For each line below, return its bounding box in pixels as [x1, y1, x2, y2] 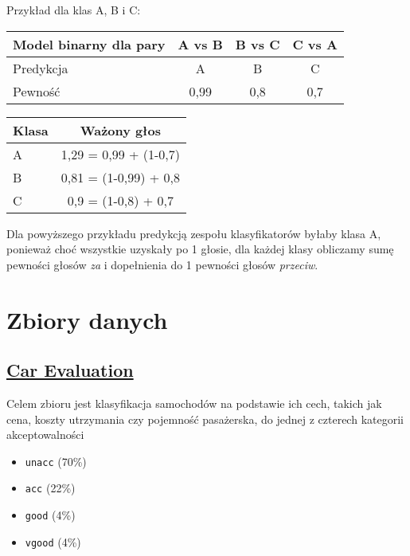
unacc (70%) [25, 452, 87, 469]
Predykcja [13, 58, 68, 77]
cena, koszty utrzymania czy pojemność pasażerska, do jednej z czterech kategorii [6, 410, 404, 427]
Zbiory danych [6, 303, 168, 335]
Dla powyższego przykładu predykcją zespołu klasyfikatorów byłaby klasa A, [6, 225, 381, 241]
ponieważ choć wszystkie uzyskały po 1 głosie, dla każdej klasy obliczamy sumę [6, 241, 394, 257]
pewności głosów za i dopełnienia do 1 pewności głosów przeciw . [6, 256, 318, 272]
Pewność [13, 81, 61, 100]
